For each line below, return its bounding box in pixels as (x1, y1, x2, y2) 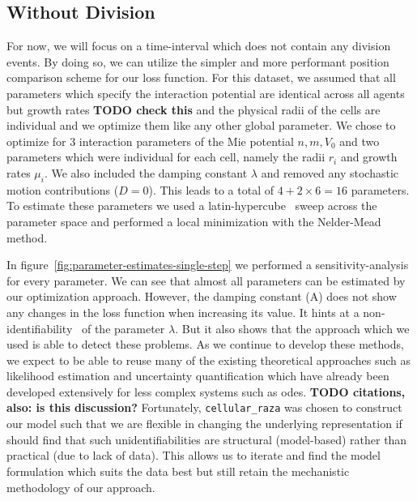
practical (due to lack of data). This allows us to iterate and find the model (6, 447, 381, 464)
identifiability (6, 319, 73, 336)
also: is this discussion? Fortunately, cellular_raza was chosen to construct (6, 399, 402, 416)
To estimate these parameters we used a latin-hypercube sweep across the (6, 197, 377, 214)
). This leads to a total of (148, 181, 274, 198)
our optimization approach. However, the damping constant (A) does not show (6, 288, 397, 305)
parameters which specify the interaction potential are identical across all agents (6, 84, 405, 101)
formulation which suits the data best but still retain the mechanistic (6, 462, 350, 479)
